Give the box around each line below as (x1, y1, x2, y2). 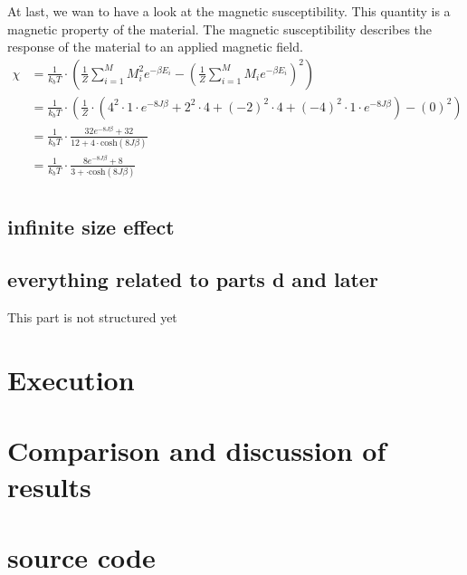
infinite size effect (7, 212, 175, 240)
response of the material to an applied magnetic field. (7, 37, 303, 56)
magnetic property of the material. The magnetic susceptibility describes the (7, 19, 433, 38)
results (7, 467, 91, 504)
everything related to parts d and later (7, 265, 378, 293)
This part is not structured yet (7, 308, 177, 327)
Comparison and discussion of (7, 432, 386, 469)
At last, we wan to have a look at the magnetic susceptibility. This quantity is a (7, 2, 451, 20)
